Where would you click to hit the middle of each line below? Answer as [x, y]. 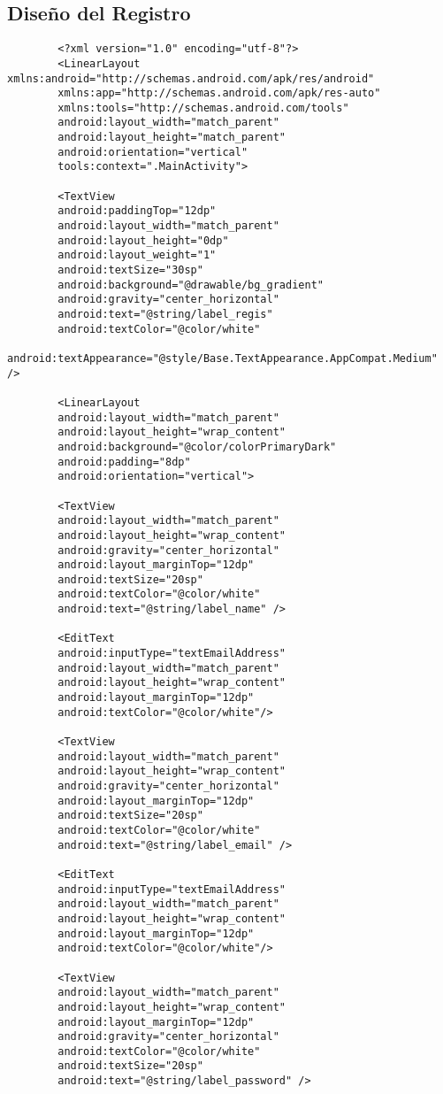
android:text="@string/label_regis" [165, 315]
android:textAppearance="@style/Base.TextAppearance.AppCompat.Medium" [222, 358]
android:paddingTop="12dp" [137, 211]
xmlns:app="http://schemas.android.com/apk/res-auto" [219, 93]
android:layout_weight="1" [137, 255]
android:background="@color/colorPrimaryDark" [197, 447]
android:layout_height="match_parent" [172, 138]
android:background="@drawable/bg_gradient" [191, 285]
